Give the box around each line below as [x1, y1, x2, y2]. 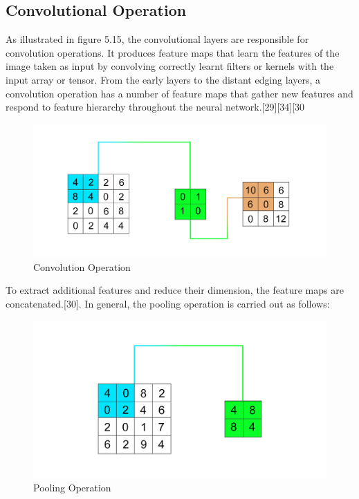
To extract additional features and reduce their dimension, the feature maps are [6, 283, 344, 297]
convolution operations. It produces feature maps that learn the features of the [6, 45, 340, 59]
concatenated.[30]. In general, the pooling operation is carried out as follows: [6, 296, 330, 310]
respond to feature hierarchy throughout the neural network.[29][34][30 [6, 100, 305, 114]
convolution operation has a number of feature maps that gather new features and [6, 86, 353, 100]
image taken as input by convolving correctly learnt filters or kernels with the [6, 59, 334, 73]
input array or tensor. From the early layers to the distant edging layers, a [6, 72, 321, 86]
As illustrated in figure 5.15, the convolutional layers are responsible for [6, 32, 309, 46]
